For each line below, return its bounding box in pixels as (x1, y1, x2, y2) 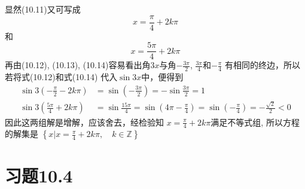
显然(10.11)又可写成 (5, 3, 81, 15)
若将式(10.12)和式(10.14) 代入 (5, 71, 118, 83)
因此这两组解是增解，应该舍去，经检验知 (5, 115, 164, 128)
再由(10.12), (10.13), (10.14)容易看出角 (5, 59, 151, 71)
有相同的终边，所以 (225, 59, 301, 71)
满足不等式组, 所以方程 (211, 115, 300, 128)
